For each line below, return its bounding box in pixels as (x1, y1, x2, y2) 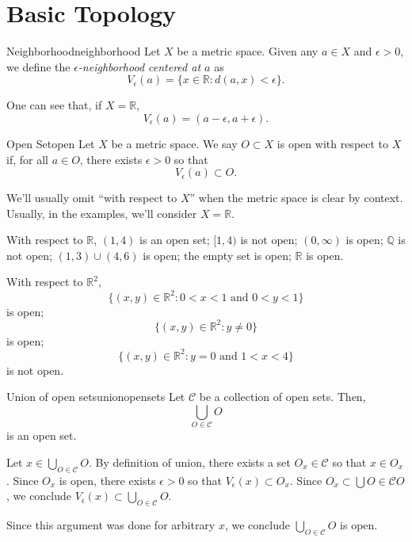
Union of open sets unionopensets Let (6, 388, 185, 405)
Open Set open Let (6, 135, 95, 151)
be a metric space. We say (111, 135, 238, 151)
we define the (6, 58, 71, 74)
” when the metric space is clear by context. (189, 189, 403, 206)
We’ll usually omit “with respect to (6, 189, 177, 206)
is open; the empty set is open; (143, 246, 292, 263)
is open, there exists (59, 471, 156, 488)
